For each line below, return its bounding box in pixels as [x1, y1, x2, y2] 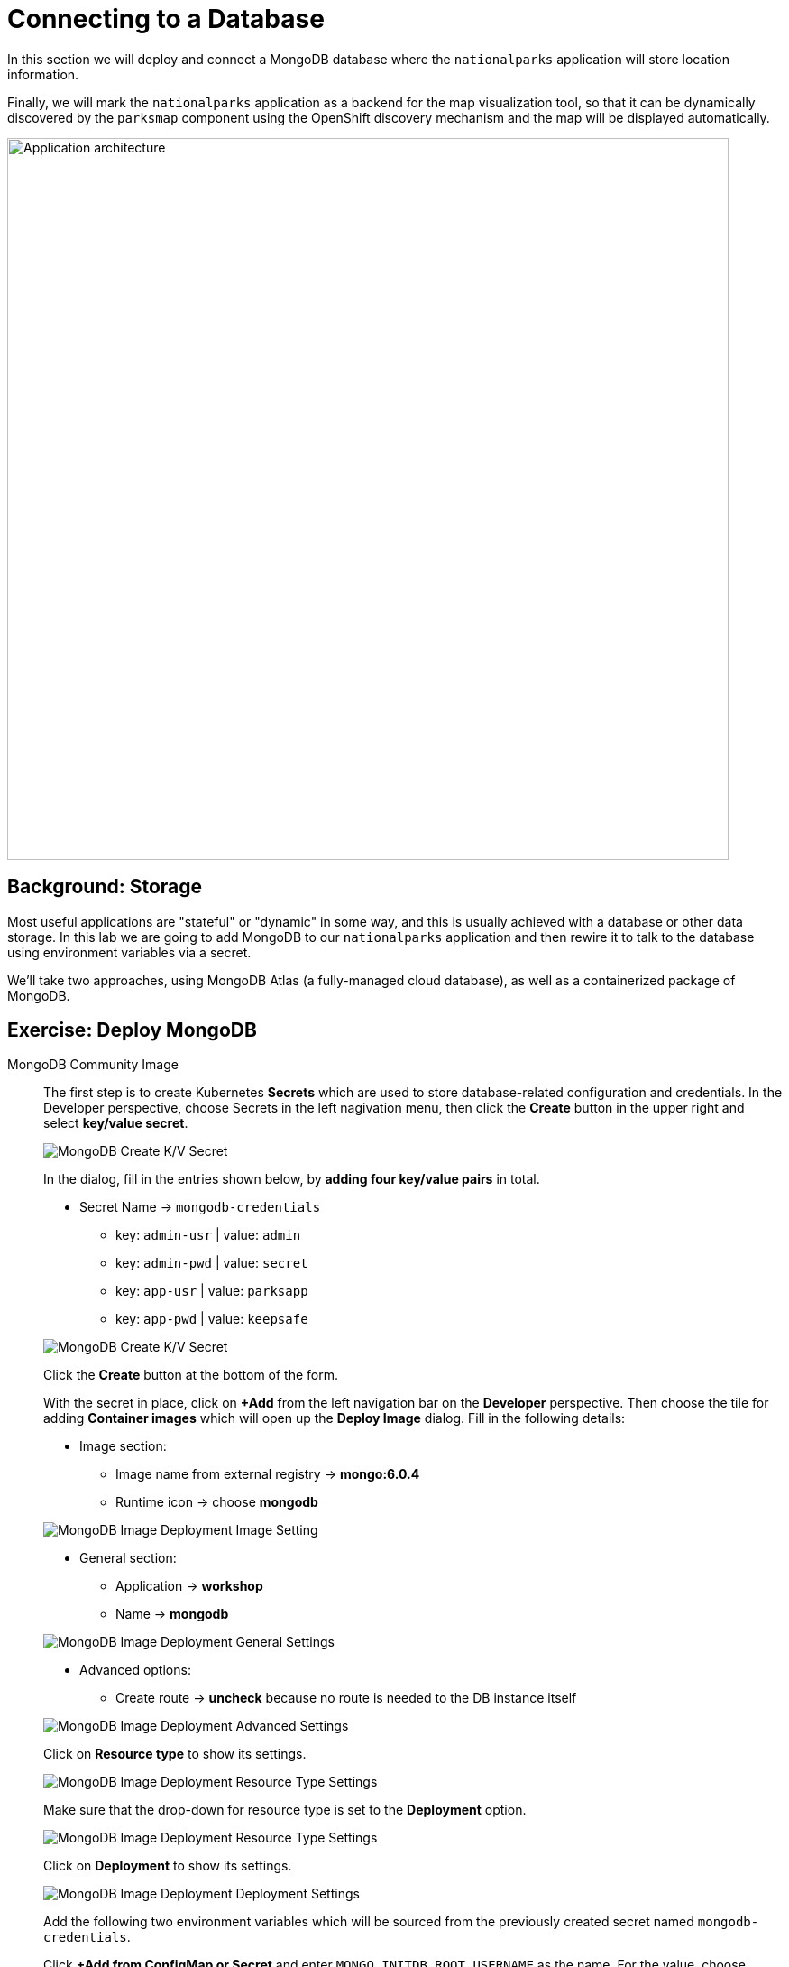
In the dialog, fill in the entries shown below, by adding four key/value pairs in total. [43, 1171, 540, 1187]
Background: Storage [7, 875, 203, 899]
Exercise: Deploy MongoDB [7, 1019, 257, 1042]
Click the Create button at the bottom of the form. [43, 1367, 339, 1383]
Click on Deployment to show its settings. [43, 1858, 292, 1874]
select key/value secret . [43, 1115, 188, 1131]
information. [7, 66, 79, 82]
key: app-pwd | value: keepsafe [115, 1311, 308, 1327]
